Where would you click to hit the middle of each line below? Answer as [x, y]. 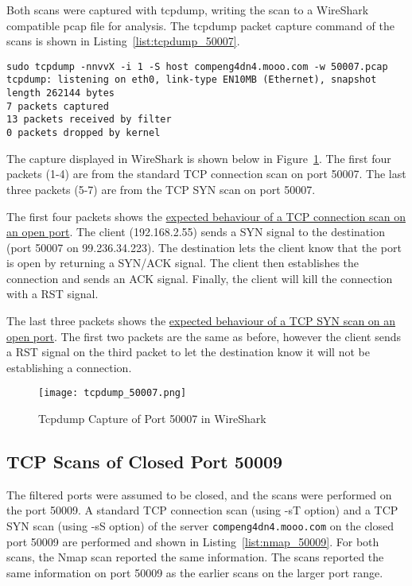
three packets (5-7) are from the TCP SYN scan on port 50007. [161, 189]
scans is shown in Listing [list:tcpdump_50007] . [123, 41]
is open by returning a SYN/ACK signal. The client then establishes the [183, 263]
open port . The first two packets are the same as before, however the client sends [204, 336]
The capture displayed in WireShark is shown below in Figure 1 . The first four [199, 158]
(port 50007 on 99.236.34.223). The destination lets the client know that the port [204, 247]
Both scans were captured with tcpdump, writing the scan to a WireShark [188, 10]
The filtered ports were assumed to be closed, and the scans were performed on [199, 494]
